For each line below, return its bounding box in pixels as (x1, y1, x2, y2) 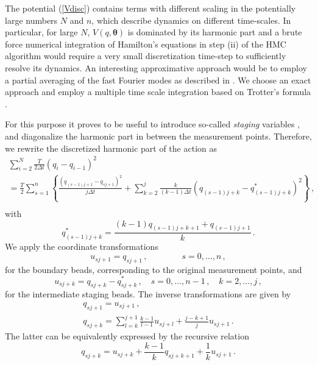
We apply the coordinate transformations (5, 240, 158, 253)
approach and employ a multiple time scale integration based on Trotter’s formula (5, 85, 311, 98)
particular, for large (5, 26, 78, 38)
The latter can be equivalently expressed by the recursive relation (5, 330, 249, 342)
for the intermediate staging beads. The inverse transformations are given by (5, 288, 291, 300)
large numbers (5, 13, 58, 26)
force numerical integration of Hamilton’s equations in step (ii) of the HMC (5, 37, 286, 50)
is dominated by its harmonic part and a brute (127, 26, 302, 38)
